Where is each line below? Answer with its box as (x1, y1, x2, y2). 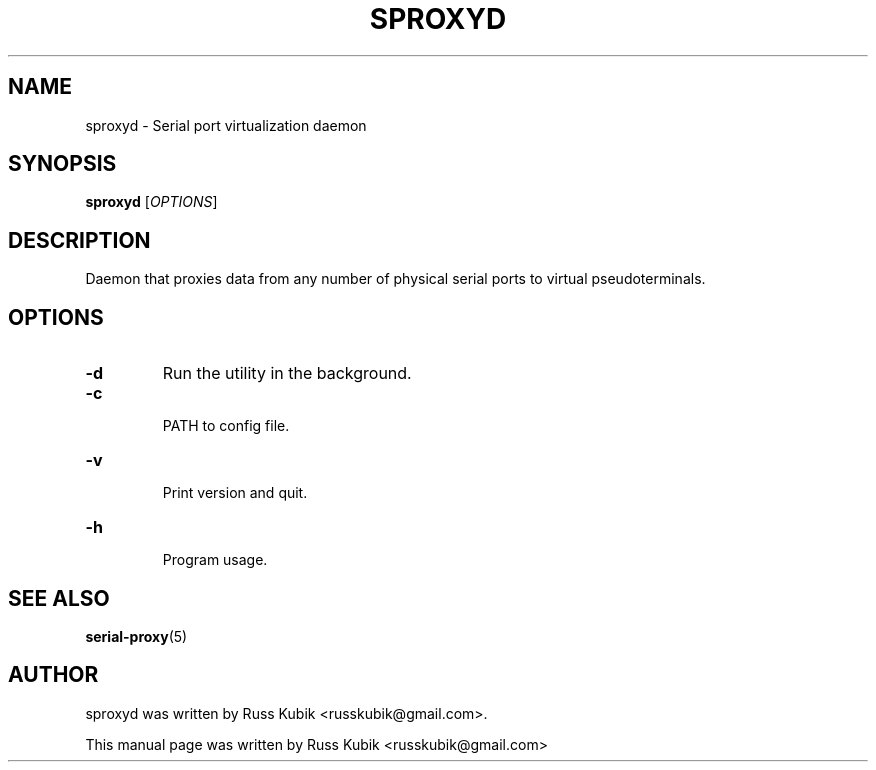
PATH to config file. (162, 417, 290, 435)
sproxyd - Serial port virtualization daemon (85, 116, 367, 134)
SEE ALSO (8, 585, 110, 611)
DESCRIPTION (8, 227, 151, 253)
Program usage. (162, 551, 268, 569)
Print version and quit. (162, 484, 308, 502)
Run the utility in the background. (162, 363, 412, 384)
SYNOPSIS (8, 151, 117, 177)
